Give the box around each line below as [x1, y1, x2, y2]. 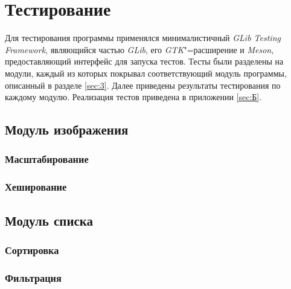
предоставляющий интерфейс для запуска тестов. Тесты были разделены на [5, 55, 284, 68]
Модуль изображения [5, 120, 129, 139]
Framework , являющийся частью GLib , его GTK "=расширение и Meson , [5, 43, 274, 56]
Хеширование [5, 179, 67, 194]
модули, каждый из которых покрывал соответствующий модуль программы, [5, 66, 287, 79]
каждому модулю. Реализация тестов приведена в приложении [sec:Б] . [5, 91, 262, 103]
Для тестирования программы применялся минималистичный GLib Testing [5, 31, 281, 44]
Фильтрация [5, 270, 62, 285]
